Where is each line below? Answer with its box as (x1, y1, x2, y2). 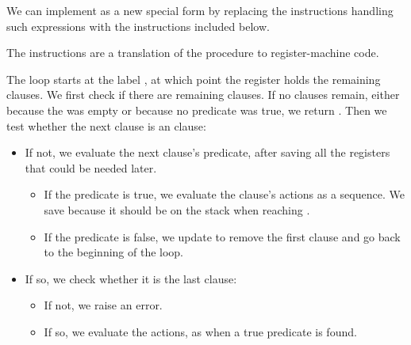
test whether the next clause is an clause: (6, 117, 206, 134)
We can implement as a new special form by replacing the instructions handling (6, 2, 394, 18)
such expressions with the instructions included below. (6, 17, 270, 34)
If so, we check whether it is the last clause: (25, 270, 237, 286)
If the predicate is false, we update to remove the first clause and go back (44, 228, 401, 245)
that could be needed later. (25, 159, 157, 176)
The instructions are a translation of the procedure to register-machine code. (6, 44, 379, 61)
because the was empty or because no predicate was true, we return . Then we (6, 101, 387, 118)
